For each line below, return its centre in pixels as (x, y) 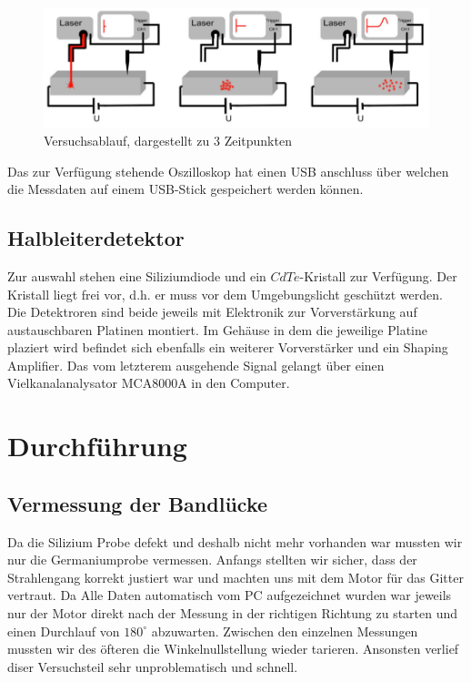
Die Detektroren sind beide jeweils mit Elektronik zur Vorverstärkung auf (212, 312)
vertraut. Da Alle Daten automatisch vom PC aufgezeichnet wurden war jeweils (230, 595)
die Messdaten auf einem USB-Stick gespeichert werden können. (185, 189)
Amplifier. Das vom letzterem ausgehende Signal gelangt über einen (196, 365)
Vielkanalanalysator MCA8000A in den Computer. (149, 383)
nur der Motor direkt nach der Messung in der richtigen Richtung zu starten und (233, 613)
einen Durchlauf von (64, 631)
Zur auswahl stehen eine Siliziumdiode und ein (137, 275)
